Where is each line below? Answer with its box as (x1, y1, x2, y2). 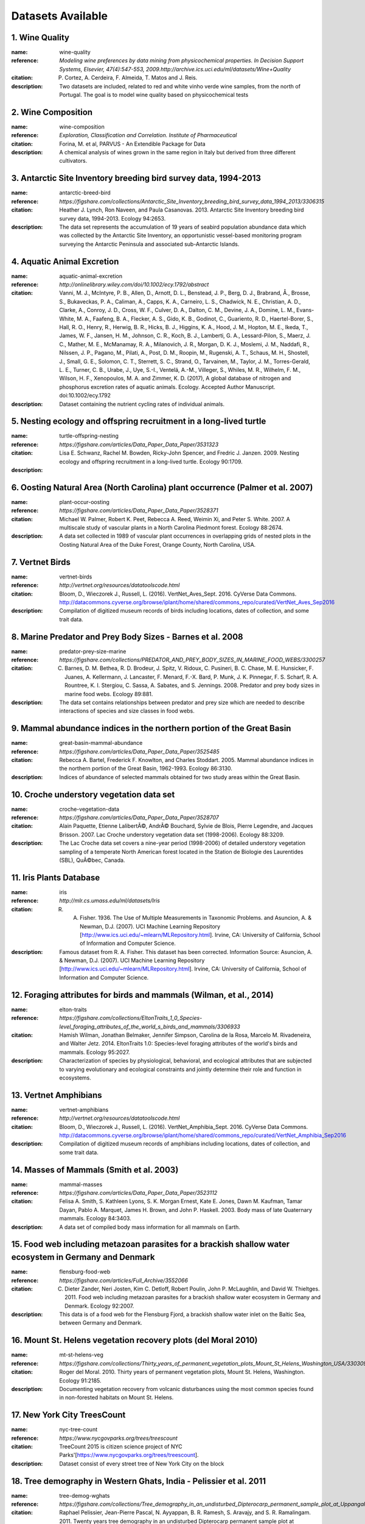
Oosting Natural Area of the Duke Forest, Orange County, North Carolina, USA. (59, 541, 256, 548)
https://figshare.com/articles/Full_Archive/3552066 (59, 1277, 189, 1284)
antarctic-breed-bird (59, 189, 111, 196)
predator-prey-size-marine (59, 647, 127, 655)
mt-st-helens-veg (59, 1351, 103, 1359)
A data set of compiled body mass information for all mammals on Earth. (59, 1223, 240, 1231)
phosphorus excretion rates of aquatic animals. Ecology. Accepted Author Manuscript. (59, 383, 276, 390)
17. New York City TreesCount (11, 1410, 126, 1420)
